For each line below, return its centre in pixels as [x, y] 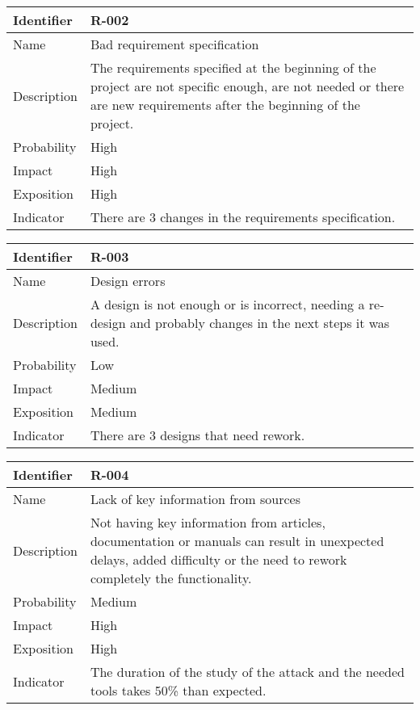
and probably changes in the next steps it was [260, 323]
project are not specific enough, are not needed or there [247, 86]
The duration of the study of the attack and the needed [247, 672]
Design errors [128, 281]
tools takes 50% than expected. [178, 690]
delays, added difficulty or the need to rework [218, 559]
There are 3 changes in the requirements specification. [243, 217]
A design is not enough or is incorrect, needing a [227, 304]
